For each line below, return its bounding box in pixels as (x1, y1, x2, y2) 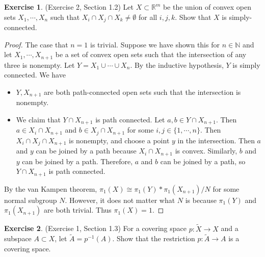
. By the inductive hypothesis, (130, 59, 224, 70)
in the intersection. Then (177, 135, 255, 145)
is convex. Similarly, (175, 145, 237, 156)
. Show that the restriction (112, 233, 195, 244)
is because (185, 194, 217, 205)
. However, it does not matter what (65, 194, 175, 205)
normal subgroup (4, 194, 57, 205)
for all (138, 11, 157, 22)
